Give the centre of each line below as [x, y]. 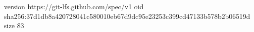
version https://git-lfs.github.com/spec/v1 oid [74, 6]
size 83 [14, 25]
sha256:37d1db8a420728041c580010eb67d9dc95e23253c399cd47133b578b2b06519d [127, 16]
